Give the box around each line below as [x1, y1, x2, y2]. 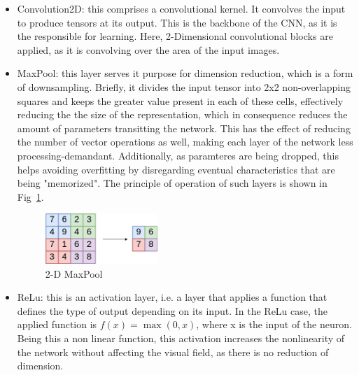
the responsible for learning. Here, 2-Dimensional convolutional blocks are [17, 29, 333, 43]
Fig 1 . [17, 189, 44, 204]
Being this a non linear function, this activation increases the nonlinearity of [17, 330, 345, 345]
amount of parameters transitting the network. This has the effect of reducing [17, 120, 351, 135]
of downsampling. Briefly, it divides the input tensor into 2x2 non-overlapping [17, 79, 351, 94]
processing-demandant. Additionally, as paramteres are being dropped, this [17, 148, 339, 162]
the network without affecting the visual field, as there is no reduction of [17, 344, 329, 359]
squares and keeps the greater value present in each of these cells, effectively [17, 93, 344, 108]
